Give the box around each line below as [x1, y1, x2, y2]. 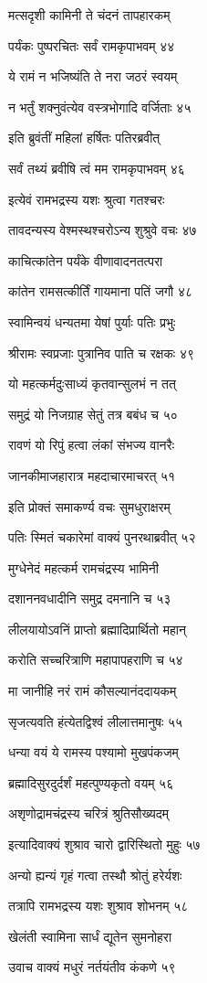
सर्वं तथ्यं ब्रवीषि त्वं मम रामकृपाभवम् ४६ [8, 158, 185, 177]
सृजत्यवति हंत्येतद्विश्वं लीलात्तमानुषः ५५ [8, 711, 183, 731]
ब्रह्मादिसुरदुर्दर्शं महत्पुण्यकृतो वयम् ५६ [8, 773, 174, 792]
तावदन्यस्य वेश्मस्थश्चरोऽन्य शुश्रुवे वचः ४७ [8, 220, 197, 240]
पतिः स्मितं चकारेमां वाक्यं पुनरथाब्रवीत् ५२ [8, 528, 196, 547]
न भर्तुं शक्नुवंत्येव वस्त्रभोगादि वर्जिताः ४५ [8, 97, 191, 116]
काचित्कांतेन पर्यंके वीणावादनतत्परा [8, 251, 163, 270]
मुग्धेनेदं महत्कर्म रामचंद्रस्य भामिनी [8, 558, 159, 577]
